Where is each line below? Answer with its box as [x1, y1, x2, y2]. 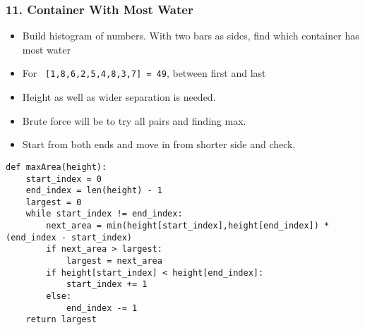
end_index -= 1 [66, 302, 138, 313]
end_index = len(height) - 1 [25, 185, 162, 196]
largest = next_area [66, 256, 162, 267]
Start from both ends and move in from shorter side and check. [22, 137, 296, 152]
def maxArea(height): [6, 161, 107, 172]
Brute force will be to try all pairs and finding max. [22, 113, 246, 128]
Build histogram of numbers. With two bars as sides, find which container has [22, 28, 359, 43]
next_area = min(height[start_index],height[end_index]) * [46, 221, 330, 231]
